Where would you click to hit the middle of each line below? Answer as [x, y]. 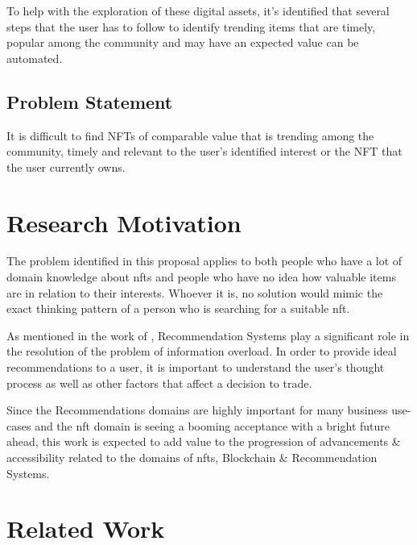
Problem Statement [90, 101]
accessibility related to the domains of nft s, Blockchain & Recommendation [192, 458]
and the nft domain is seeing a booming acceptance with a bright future [212, 425]
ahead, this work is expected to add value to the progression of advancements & [204, 441]
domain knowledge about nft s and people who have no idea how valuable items [201, 277]
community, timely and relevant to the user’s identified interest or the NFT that [204, 151]
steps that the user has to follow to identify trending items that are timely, [191, 26]
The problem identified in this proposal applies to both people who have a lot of [204, 261]
